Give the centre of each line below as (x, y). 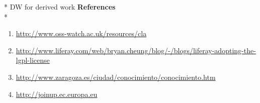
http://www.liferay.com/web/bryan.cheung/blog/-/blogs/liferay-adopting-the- (136, 50)
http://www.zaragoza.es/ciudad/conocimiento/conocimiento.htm (116, 77)
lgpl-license (33, 60)
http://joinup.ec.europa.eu (57, 94)
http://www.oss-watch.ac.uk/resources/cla (81, 33)
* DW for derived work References (60, 7)
